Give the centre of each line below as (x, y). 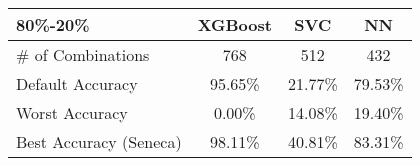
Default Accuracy (77, 83)
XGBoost (234, 24)
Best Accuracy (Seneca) (99, 141)
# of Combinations (83, 54)
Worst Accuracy (72, 112)
